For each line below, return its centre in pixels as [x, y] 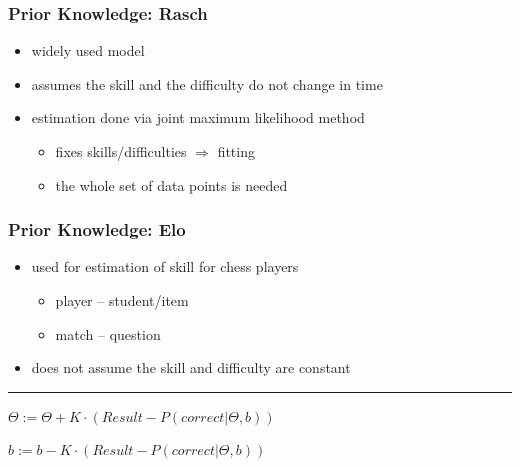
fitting [236, 151]
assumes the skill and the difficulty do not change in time [207, 83]
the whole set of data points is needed [171, 184]
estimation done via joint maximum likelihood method [198, 117]
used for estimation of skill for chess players [165, 266]
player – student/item [122, 300]
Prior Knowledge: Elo [97, 229]
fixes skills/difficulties [121, 151]
